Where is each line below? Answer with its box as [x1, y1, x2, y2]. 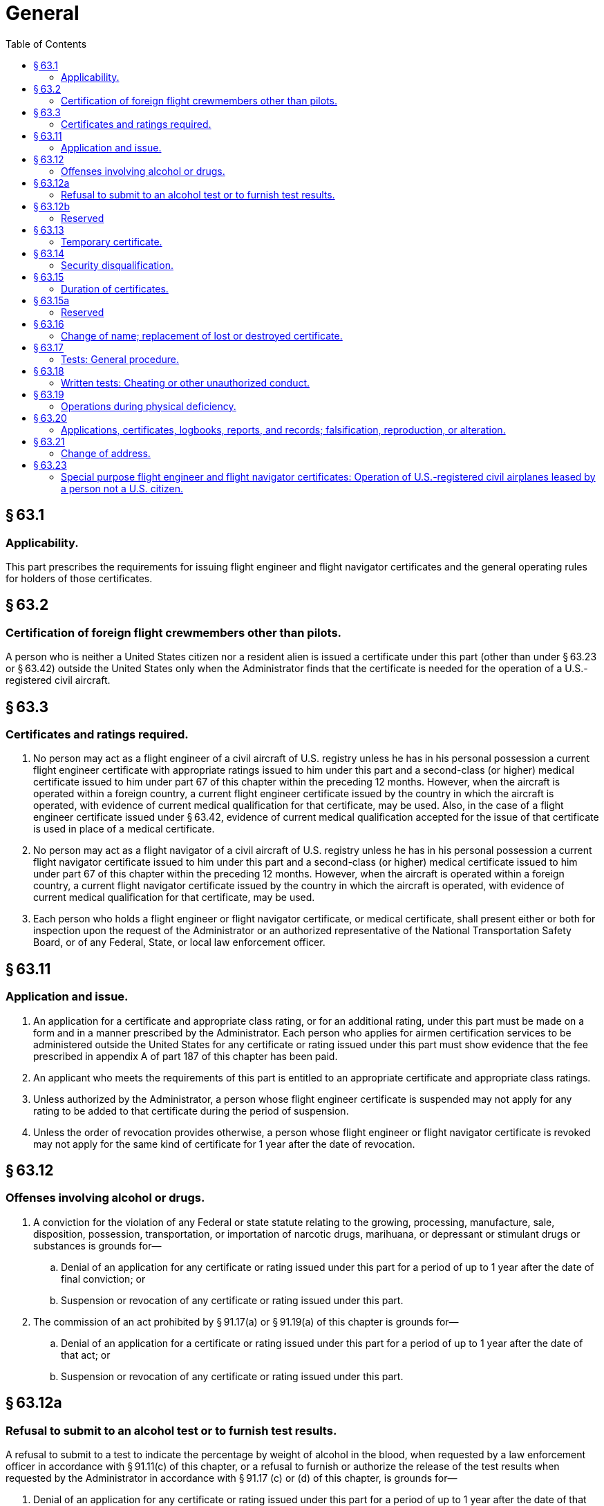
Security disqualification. [61, 259, 173, 271]
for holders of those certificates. [6, 572, 153, 584]
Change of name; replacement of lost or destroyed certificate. [61, 329, 343, 342]
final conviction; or [61, 1272, 146, 1285]
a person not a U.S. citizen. [61, 482, 184, 494]
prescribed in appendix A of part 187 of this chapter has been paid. [33, 1050, 338, 1062]
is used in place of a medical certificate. [33, 823, 215, 835]
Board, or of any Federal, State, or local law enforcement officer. [33, 936, 325, 949]
